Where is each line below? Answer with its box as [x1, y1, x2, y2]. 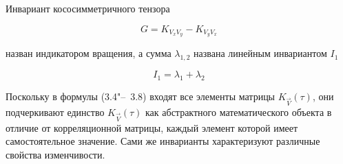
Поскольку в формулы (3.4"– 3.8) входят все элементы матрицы [6, 89, 276, 104]
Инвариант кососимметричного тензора [6, 1, 170, 15]
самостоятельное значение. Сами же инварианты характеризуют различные [6, 134, 320, 148]
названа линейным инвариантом [194, 46, 327, 60]
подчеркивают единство [6, 104, 105, 119]
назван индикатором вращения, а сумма [6, 46, 171, 60]
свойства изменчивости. [6, 147, 105, 161]
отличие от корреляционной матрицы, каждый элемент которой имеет [6, 120, 298, 134]
